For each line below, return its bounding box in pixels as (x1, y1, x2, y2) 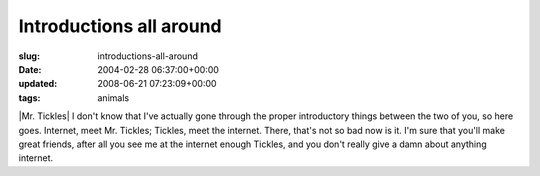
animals (97, 91, 130, 104)
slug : (18, 50, 40, 62)
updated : (18, 78, 58, 90)
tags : (18, 91, 41, 104)
